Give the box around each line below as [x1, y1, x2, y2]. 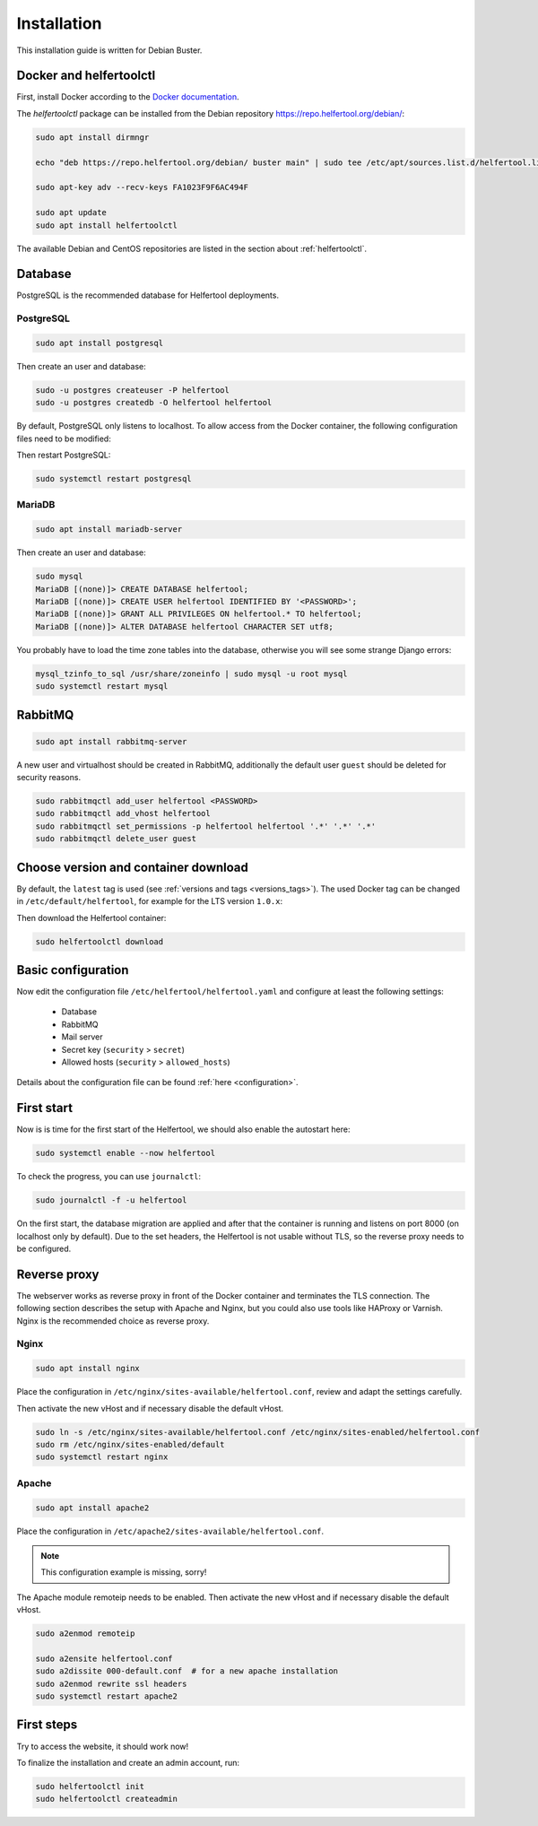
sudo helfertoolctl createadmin [35, 1794, 178, 1804]
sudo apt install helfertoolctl [35, 220, 178, 230]
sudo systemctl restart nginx [35, 1452, 169, 1462]
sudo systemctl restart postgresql [35, 474, 192, 484]
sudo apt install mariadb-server [35, 525, 183, 535]
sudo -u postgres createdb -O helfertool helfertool [35, 397, 273, 408]
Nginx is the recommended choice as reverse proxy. [16, 1315, 210, 1326]
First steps [16, 1717, 78, 1733]
